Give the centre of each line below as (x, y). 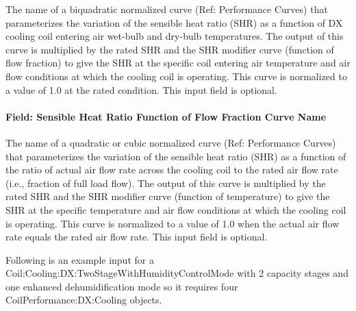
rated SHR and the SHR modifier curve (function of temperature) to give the (168, 196)
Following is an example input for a (80, 259)
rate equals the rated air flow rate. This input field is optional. (137, 237)
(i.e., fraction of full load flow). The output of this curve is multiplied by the (166, 183)
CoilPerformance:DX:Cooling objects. (84, 300)
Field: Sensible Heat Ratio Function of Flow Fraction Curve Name (166, 116)
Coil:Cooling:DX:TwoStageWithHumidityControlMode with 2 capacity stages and (177, 273)
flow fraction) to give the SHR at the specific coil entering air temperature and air (178, 63)
